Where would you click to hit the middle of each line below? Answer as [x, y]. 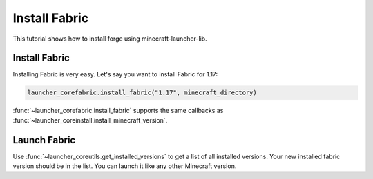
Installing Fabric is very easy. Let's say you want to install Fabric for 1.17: [115, 74]
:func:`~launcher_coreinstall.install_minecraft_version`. [90, 120]
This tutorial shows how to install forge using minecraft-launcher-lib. [110, 39]
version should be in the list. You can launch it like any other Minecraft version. [125, 166]
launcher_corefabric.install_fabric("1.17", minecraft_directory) [142, 93]
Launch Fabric [44, 140]
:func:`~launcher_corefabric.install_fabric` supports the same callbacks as [118, 111]
